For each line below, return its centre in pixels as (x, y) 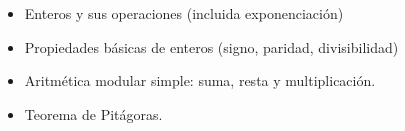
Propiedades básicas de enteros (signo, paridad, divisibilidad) (211, 46)
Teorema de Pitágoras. (93, 113)
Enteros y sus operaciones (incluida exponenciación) (184, 13)
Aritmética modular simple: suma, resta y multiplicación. (200, 80)
